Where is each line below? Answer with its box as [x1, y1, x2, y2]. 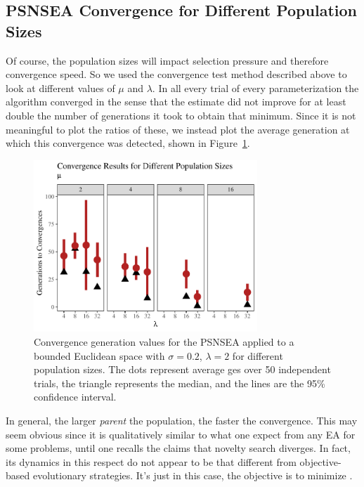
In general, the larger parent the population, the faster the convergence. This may [6, 413, 358, 427]
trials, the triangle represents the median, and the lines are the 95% [34, 375, 325, 390]
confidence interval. [34, 389, 117, 404]
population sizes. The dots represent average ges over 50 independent [34, 362, 331, 377]
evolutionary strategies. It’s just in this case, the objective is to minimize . [32, 468, 353, 483]
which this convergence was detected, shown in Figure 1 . [6, 136, 250, 150]
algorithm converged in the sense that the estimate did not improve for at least [6, 94, 346, 109]
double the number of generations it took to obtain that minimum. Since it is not [6, 108, 356, 122]
